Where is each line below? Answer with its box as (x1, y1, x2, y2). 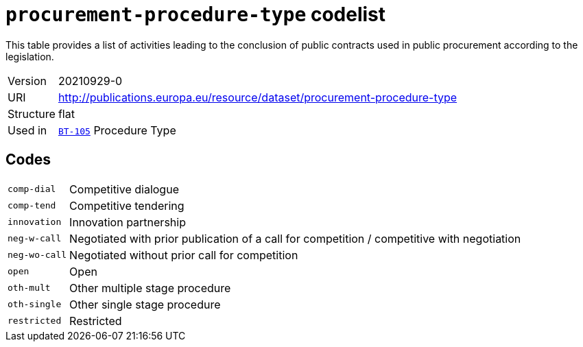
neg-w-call (8, 233, 62, 244)
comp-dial (8, 184, 56, 195)
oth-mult (8, 283, 51, 294)
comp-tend (8, 200, 56, 211)
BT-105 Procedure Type (58, 123, 176, 137)
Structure (8, 106, 56, 121)
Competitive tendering (69, 198, 185, 213)
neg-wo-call (8, 250, 67, 261)
